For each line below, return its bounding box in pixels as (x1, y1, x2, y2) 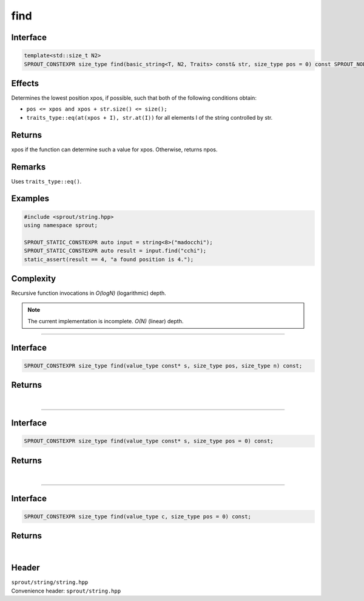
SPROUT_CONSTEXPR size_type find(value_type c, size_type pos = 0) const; (24, 513, 252, 520)
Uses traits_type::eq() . (11, 177, 82, 185)
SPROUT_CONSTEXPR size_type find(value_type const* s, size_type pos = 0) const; (24, 438, 274, 445)
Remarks (11, 162, 46, 172)
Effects (11, 78, 39, 88)
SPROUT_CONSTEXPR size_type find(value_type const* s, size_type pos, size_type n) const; (24, 362, 303, 369)
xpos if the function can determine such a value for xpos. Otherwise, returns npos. (11, 146, 218, 153)
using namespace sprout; (24, 222, 98, 229)
